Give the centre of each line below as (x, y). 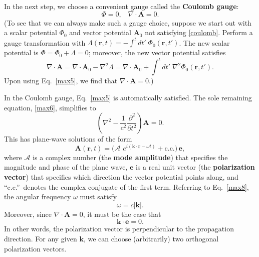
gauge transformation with (45, 42)
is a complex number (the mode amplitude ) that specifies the (130, 157)
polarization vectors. (35, 248)
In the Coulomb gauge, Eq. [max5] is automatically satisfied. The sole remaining (128, 97)
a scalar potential (31, 32)
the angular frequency (38, 197)
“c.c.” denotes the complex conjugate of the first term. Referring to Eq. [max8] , (126, 186)
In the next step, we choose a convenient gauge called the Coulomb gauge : (121, 6)
